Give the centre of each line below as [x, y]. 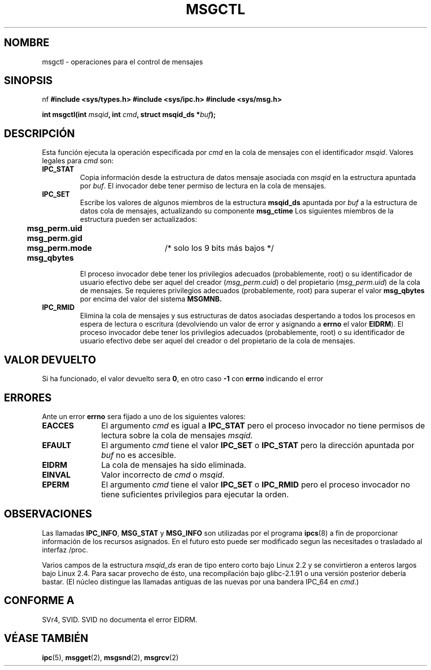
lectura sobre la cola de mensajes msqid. [177, 435]
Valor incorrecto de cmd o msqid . [163, 474]
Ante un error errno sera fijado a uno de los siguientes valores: [144, 416]
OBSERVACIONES [48, 514]
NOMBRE [27, 43]
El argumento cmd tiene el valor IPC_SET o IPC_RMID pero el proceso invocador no [256, 484]
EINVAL [56, 474]
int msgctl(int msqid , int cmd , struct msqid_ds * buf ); [129, 115]
